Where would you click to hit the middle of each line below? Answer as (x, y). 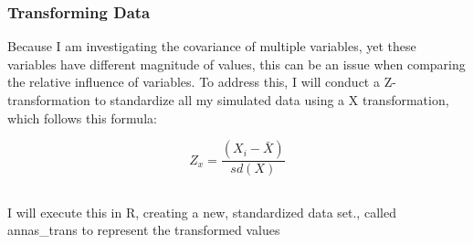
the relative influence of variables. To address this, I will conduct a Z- (202, 82)
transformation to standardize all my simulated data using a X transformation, (228, 100)
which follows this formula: (82, 117)
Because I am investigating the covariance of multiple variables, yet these (212, 46)
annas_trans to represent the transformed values (144, 230)
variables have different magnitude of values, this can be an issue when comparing (236, 64)
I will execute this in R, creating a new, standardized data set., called (202, 212)
